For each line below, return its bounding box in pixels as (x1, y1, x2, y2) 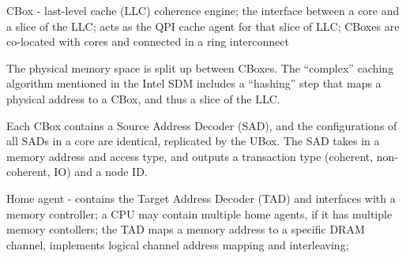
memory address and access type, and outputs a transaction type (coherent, (6, 148, 374, 164)
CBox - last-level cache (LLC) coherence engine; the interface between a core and (6, 2, 400, 18)
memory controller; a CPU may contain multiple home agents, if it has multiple (6, 205, 393, 222)
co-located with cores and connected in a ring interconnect (6, 33, 289, 50)
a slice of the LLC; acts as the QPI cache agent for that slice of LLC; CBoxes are (6, 17, 400, 34)
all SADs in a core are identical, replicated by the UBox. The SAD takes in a (6, 133, 380, 149)
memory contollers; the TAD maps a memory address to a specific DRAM (6, 221, 365, 237)
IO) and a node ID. (54, 163, 148, 180)
